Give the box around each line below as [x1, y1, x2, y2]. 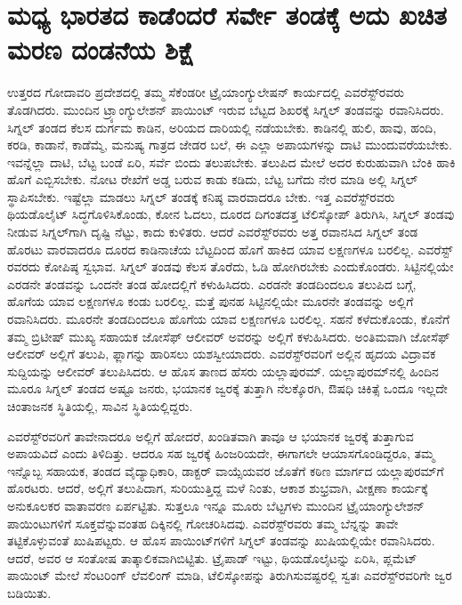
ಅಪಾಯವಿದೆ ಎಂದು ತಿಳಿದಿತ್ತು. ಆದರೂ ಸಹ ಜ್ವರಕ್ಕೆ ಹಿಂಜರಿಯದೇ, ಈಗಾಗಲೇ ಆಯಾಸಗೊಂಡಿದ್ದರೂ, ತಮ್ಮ [7, 444, 435, 463]
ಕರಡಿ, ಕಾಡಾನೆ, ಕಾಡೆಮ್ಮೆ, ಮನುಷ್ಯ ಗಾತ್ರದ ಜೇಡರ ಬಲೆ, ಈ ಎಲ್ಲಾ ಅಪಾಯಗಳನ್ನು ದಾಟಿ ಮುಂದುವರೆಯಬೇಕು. [7, 135, 452, 154]
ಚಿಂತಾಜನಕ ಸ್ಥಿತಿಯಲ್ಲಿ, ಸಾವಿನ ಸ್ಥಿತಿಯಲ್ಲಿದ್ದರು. [7, 397, 193, 415]
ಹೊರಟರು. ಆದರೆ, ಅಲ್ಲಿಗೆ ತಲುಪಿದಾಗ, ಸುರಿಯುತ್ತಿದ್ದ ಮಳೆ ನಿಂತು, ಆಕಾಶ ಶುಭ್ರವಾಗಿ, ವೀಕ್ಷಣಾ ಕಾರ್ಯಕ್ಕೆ [7, 479, 428, 497]
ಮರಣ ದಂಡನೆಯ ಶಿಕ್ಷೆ [7, 31, 194, 68]
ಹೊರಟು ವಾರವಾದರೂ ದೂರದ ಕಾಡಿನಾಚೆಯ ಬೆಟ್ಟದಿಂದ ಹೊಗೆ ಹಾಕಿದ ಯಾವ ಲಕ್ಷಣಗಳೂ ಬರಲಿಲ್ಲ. [7, 239, 414, 258]
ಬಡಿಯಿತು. [7, 583, 52, 601]
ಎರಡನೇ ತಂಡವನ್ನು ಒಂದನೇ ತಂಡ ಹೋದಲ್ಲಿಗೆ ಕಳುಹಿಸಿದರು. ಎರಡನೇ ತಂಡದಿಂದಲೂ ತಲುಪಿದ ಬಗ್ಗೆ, [7, 274, 417, 293]
